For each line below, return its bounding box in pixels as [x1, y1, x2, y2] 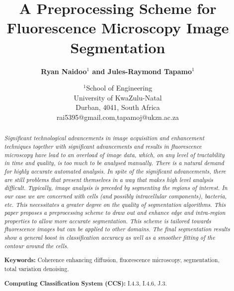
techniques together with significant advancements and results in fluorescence [4, 142, 202, 150]
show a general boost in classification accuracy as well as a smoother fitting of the [4, 233, 215, 242]
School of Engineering [86, 83, 153, 93]
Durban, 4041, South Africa [76, 102, 160, 112]
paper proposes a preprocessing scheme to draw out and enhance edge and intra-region [4, 208, 226, 217]
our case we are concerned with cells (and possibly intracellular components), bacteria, [4, 192, 227, 200]
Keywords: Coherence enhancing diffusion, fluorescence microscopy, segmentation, [4, 256, 220, 265]
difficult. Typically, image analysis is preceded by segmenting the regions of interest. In [4, 184, 228, 192]
